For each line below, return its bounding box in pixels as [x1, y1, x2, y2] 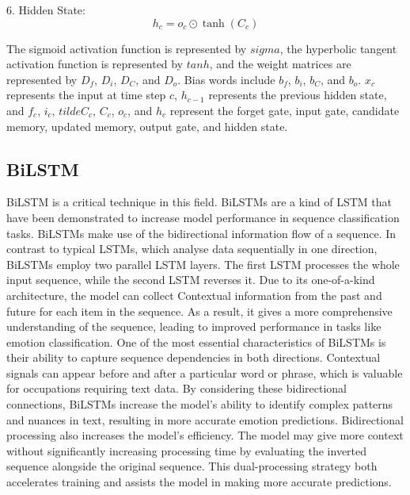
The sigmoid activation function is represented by [6, 40, 247, 56]
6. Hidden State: [6, 2, 85, 17]
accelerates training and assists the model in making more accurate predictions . [6, 474, 392, 490]
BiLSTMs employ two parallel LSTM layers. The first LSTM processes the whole [6, 255, 400, 272]
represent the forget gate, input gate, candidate [169, 102, 400, 118]
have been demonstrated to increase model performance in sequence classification [6, 209, 400, 225]
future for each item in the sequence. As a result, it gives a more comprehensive [6, 302, 393, 319]
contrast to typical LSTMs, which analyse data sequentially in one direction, [6, 240, 378, 257]
